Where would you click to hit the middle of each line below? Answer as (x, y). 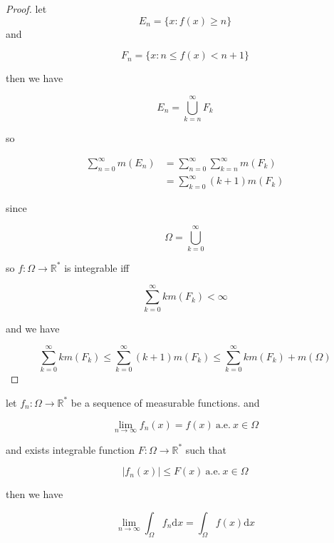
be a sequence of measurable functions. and (165, 402)
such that (206, 449)
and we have (33, 328)
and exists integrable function (71, 449)
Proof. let (26, 9)
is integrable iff (97, 267)
